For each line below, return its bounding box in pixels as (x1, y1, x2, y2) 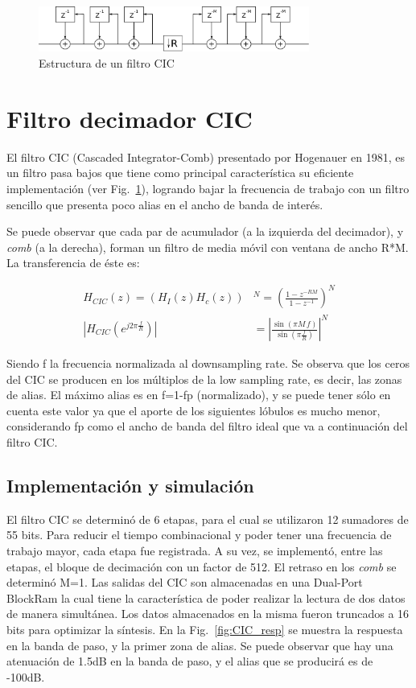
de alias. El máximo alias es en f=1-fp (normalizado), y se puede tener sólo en (6, 386, 391, 403)
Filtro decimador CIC (6, 101, 253, 134)
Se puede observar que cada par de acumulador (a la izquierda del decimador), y (6, 223, 404, 240)
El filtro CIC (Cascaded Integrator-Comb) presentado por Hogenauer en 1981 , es (6, 148, 405, 165)
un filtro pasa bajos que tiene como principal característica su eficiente (6, 164, 354, 181)
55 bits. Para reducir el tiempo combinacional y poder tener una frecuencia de (6, 526, 392, 543)
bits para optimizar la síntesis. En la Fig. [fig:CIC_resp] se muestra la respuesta (6, 620, 403, 637)
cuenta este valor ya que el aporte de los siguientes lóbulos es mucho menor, (6, 402, 381, 418)
